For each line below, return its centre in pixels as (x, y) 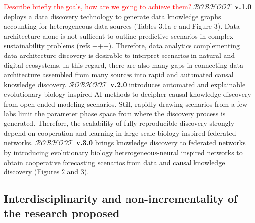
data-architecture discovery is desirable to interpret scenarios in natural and (120, 55)
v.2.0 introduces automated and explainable (178, 84)
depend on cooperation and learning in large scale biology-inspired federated (120, 133)
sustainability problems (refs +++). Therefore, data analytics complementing (122, 45)
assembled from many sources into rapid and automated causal (138, 75)
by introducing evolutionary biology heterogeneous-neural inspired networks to (123, 152)
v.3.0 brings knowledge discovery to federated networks (161, 142)
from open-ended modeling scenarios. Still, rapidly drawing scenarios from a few (126, 103)
